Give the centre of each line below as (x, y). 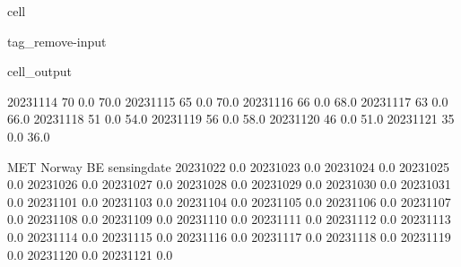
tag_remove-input (57, 41)
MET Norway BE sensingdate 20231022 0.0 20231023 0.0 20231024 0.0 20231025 (229, 166)
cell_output (39, 71)
